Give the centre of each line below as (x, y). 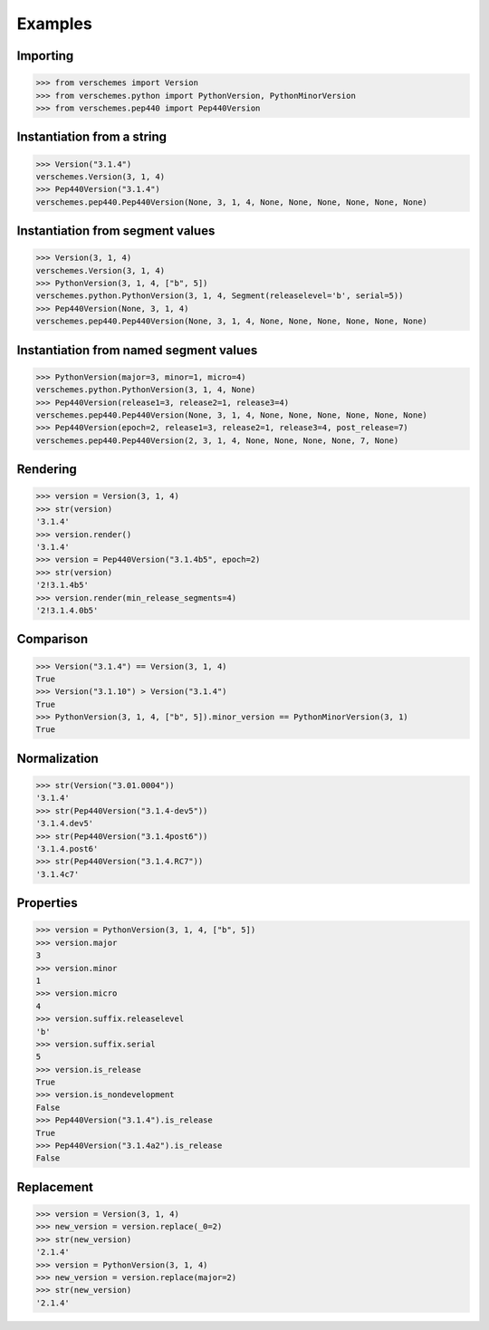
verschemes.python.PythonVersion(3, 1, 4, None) (146, 390)
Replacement (55, 1187)
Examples (54, 24)
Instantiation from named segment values (137, 350)
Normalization (58, 758)
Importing (45, 56)
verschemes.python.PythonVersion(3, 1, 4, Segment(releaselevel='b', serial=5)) (220, 296)
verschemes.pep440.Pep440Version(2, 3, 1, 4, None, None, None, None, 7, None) (217, 440)
